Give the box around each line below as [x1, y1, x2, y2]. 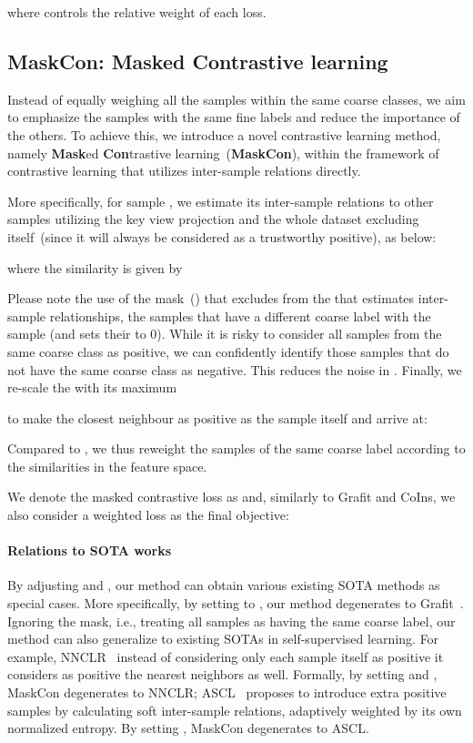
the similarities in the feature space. [7, 456, 207, 475]
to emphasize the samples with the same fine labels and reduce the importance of [7, 107, 460, 127]
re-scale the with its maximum [7, 378, 177, 397]
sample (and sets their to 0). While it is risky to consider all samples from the [7, 324, 442, 343]
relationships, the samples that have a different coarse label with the [49, 306, 431, 325]
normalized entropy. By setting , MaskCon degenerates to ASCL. [7, 718, 369, 738]
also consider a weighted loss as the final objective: [7, 505, 289, 524]
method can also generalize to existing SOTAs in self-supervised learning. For [7, 629, 439, 648]
